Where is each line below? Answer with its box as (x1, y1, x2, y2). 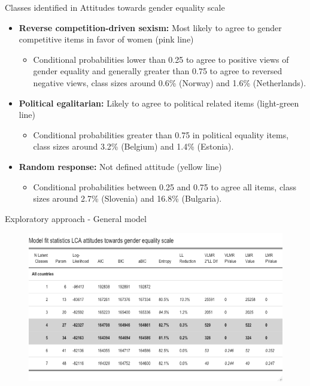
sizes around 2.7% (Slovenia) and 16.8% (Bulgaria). (33, 192, 222, 205)
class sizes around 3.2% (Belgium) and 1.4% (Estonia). (33, 140, 234, 153)
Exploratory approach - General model (5, 212, 147, 224)
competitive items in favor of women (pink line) (19, 33, 194, 45)
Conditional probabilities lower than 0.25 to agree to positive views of (33, 53, 289, 65)
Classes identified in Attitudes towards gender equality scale (5, 1, 225, 13)
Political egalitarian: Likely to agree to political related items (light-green (19, 96, 299, 109)
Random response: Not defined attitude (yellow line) (19, 160, 222, 172)
